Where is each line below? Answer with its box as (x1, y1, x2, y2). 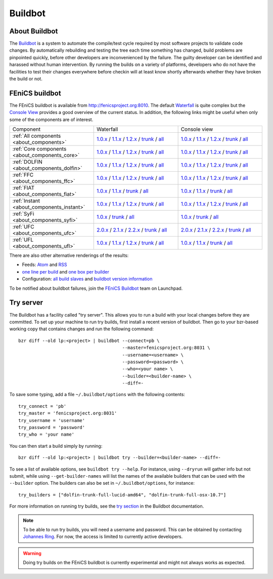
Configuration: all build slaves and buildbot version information (22, 276, 153, 282)
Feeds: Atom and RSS (22, 261, 68, 268)
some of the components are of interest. (9, 117, 94, 123)
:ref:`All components (12, 132, 61, 139)
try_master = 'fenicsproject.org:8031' (18, 410, 117, 416)
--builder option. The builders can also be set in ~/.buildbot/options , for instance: (9, 480, 195, 486)
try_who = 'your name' (18, 432, 75, 438)
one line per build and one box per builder (22, 268, 110, 275)
